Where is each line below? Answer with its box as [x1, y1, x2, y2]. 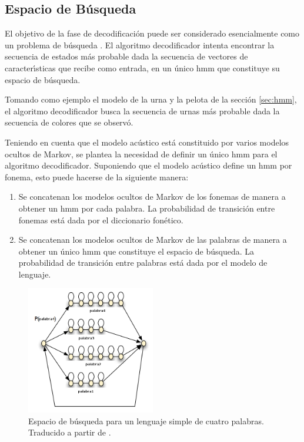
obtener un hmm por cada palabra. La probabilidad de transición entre [18, 202, 275, 214]
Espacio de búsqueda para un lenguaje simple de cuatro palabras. [28, 414, 264, 427]
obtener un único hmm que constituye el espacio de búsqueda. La [18, 245, 255, 257]
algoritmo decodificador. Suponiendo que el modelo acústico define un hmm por [5, 159, 292, 171]
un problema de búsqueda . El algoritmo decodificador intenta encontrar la [5, 38, 275, 51]
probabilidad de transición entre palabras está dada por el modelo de [18, 256, 268, 269]
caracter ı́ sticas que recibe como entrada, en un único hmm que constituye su [5, 61, 280, 74]
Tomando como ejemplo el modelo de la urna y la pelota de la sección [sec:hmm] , [5, 93, 297, 105]
